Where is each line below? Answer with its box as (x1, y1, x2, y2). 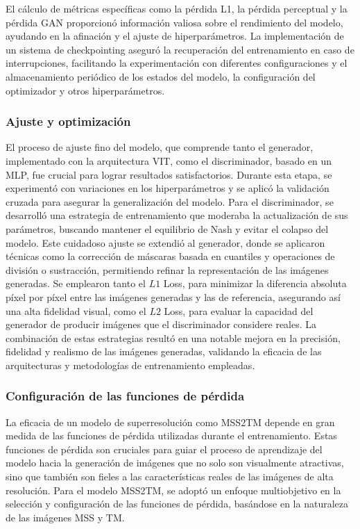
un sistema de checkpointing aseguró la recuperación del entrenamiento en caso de (6, 42, 354, 56)
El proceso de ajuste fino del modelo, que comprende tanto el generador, (6, 140, 314, 154)
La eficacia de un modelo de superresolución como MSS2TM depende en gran (6, 414, 335, 429)
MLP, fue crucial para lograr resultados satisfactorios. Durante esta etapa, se (6, 167, 332, 181)
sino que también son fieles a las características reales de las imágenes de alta (6, 469, 334, 484)
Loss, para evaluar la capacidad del (164, 303, 314, 318)
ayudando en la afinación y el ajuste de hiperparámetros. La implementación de (6, 29, 344, 43)
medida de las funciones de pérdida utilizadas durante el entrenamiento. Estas (6, 428, 337, 443)
